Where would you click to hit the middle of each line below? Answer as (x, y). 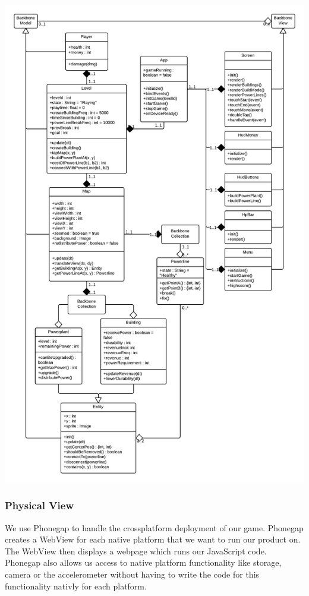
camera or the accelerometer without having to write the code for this (132, 574)
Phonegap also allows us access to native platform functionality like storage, (143, 562)
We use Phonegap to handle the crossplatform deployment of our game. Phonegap (154, 527)
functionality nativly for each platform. (76, 586)
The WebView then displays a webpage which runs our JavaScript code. (136, 551)
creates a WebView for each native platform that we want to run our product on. (153, 539)
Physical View (40, 505)
